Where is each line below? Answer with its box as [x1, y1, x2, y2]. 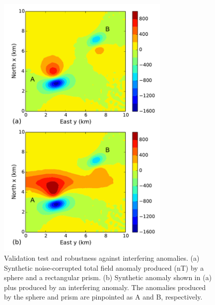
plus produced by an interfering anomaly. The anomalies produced [4, 282, 206, 292]
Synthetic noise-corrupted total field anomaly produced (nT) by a [4, 262, 204, 273]
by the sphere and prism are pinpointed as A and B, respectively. [4, 292, 203, 302]
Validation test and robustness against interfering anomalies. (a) [4, 253, 200, 263]
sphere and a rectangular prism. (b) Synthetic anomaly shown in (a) [4, 272, 212, 283]
